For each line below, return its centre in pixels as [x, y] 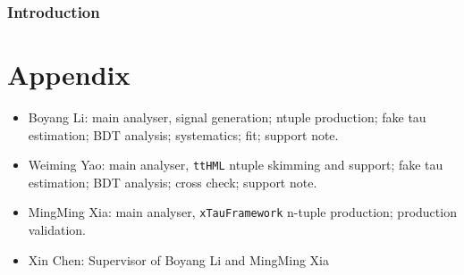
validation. [57, 230]
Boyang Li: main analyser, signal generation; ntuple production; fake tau [227, 117]
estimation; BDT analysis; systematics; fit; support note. [183, 134]
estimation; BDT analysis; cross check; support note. [173, 182]
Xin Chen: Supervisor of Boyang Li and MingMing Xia [179, 259]
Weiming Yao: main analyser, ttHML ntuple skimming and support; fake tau [236, 165]
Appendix [69, 75]
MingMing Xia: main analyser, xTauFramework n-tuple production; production [242, 212]
